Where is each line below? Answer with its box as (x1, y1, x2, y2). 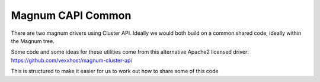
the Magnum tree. (11, 37, 55, 44)
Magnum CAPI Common (11, 9, 132, 22)
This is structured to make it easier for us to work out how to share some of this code (11, 68, 219, 75)
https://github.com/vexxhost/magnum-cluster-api (11, 57, 132, 64)
